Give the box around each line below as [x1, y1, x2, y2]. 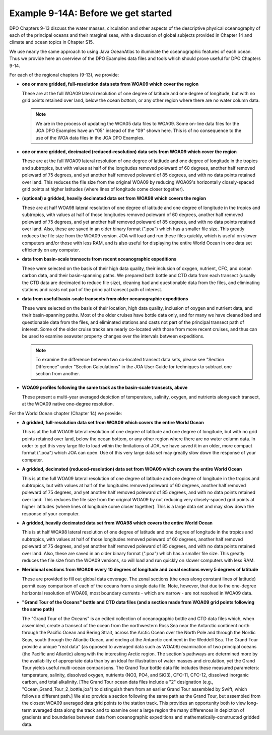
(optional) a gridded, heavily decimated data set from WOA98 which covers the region [22, 195, 207, 202]
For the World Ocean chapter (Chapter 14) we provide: [9, 410, 122, 416]
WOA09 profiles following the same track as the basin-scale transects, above [22, 384, 188, 390]
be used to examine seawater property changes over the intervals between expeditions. [22, 333, 205, 340]
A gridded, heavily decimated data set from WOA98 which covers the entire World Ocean [22, 519, 213, 526]
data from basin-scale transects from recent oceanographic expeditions [22, 256, 177, 262]
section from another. [35, 370, 80, 376]
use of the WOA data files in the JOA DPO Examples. [35, 135, 145, 141]
